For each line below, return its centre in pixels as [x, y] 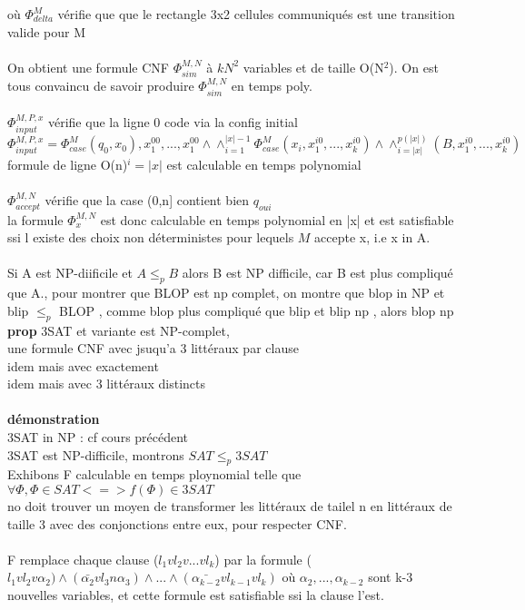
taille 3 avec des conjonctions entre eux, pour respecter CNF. [177, 523]
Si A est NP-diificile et [70, 273]
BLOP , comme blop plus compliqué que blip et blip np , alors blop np [257, 310]
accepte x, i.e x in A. [372, 237]
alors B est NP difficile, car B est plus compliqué [317, 273]
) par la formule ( [263, 559]
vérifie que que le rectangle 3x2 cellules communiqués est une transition [256, 14]
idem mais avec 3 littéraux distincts [107, 384]
